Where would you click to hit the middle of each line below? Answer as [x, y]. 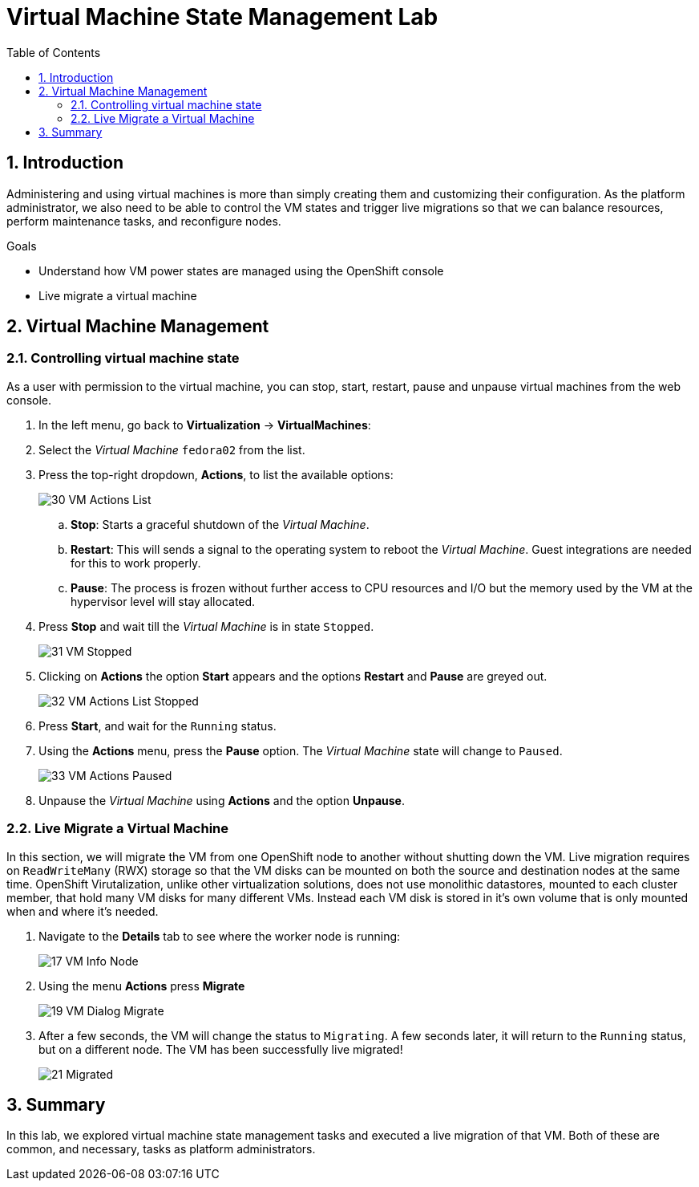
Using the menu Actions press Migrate [142, 986]
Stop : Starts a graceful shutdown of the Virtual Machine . [220, 524]
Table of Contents [54, 52]
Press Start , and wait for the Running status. [158, 726]
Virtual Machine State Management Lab [222, 17]
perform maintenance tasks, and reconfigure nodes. [144, 221]
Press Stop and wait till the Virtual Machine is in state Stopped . [206, 626]
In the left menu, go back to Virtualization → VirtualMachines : [205, 425]
